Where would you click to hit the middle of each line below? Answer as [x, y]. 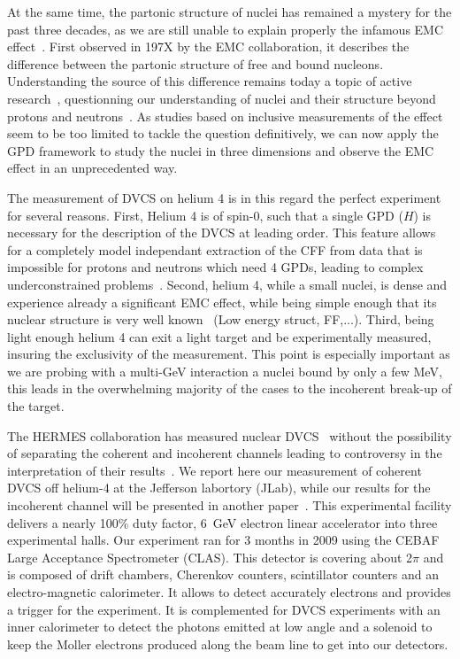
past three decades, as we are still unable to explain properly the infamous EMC [226, 29]
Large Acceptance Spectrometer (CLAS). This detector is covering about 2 [210, 557]
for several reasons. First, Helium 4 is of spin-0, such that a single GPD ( [205, 215]
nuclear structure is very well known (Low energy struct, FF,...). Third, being [221, 319]
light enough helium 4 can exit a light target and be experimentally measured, [219, 336]
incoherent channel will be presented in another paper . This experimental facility [230, 505]
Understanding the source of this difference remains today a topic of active [210, 81]
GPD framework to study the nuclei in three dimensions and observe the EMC [221, 150]
